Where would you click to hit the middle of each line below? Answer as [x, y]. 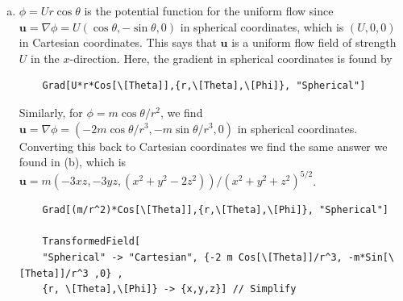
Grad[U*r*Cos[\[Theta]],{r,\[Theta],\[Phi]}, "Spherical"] [204, 86]
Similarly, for [51, 112]
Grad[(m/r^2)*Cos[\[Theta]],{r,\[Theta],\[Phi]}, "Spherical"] [215, 210]
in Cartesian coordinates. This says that [118, 42]
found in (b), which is [73, 162]
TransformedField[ [91, 242]
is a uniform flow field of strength [314, 42]
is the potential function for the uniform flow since [209, 10]
